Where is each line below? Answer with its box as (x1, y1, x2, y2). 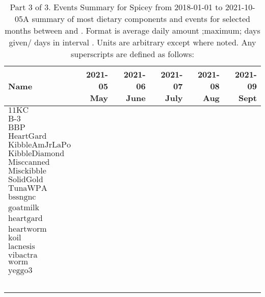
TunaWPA (8, 184, 47, 192)
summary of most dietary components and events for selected (32, 13, 250, 24)
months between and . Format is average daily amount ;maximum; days (5, 24, 260, 36)
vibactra (8, 251, 38, 259)
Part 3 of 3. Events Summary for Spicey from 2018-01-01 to (10, 1, 223, 13)
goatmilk (8, 204, 39, 212)
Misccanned (8, 158, 50, 166)
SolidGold (8, 176, 43, 184)
